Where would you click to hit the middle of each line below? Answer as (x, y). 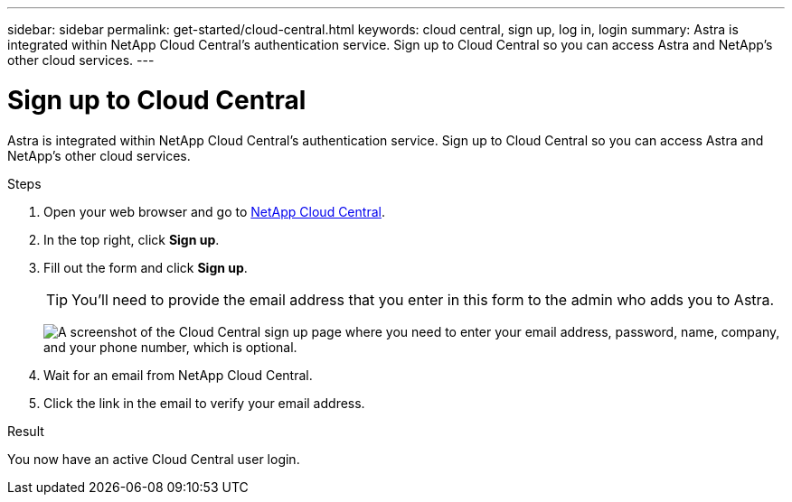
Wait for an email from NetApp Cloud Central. (178, 375)
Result (26, 431)
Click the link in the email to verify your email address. (204, 403)
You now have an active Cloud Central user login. (154, 459)
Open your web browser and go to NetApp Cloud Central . (214, 211)
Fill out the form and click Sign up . (146, 267)
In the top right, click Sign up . (132, 239)
